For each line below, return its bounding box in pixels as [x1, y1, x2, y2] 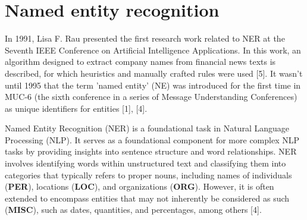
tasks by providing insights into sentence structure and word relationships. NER [5, 145, 297, 158]
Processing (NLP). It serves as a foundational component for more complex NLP [5, 133, 299, 146]
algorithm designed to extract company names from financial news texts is [5, 55, 276, 68]
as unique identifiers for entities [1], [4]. [5, 102, 148, 114]
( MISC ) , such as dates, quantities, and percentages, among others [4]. [5, 203, 262, 216]
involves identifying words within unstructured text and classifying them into [5, 157, 286, 169]
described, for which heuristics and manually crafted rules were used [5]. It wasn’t [5, 67, 303, 79]
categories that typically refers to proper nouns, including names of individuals [5, 168, 292, 181]
